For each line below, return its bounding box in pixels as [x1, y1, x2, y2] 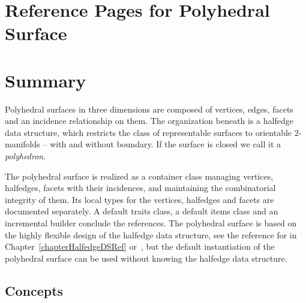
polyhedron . [5, 150, 46, 162]
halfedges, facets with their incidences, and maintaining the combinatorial [5, 181, 276, 194]
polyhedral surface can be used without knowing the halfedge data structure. [5, 252, 287, 264]
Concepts [5, 281, 64, 299]
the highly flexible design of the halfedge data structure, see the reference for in [5, 228, 297, 241]
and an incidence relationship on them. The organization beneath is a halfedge [5, 114, 293, 127]
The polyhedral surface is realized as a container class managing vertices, [5, 169, 274, 182]
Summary [5, 68, 86, 92]
